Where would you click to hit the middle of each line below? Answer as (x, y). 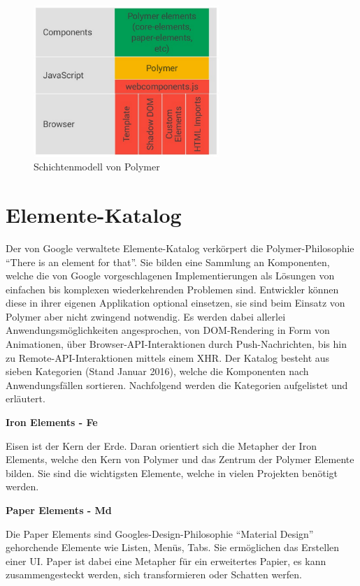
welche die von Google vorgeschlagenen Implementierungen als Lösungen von (170, 276)
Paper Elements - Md (59, 510)
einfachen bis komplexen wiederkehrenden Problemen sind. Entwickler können (172, 289)
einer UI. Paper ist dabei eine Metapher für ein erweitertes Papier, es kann (166, 561)
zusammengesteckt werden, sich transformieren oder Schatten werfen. (154, 574)
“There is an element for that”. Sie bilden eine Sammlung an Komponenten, (168, 262)
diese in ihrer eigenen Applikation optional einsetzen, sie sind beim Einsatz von (175, 303)
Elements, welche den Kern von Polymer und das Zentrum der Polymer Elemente (180, 459)
